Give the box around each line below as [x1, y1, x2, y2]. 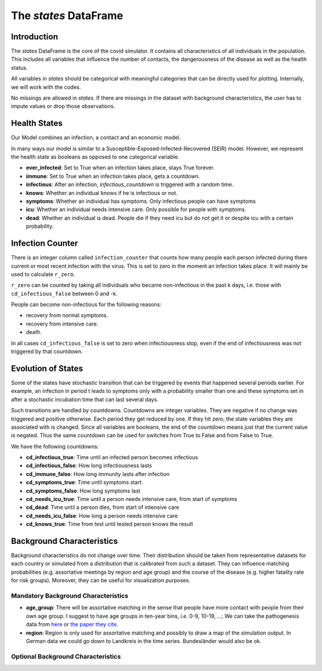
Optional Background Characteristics [11, 652, 122, 660]
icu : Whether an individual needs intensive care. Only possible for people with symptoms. [26, 206, 247, 213]
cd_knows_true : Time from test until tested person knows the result [26, 521, 193, 528]
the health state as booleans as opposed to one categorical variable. [11, 153, 179, 160]
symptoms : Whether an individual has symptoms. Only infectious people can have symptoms [26, 197, 256, 205]
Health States [11, 118, 63, 128]
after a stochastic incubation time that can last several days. [11, 395, 159, 403]
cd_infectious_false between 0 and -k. [11, 290, 117, 297]
